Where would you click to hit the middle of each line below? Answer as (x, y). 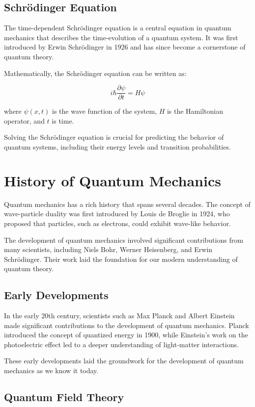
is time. (63, 120)
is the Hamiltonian (195, 111)
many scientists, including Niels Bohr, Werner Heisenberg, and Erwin (108, 249)
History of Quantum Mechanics (113, 180)
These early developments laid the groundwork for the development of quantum (124, 361)
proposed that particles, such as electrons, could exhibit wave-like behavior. (117, 223)
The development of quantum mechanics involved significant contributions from (124, 240)
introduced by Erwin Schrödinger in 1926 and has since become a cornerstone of (125, 47)
